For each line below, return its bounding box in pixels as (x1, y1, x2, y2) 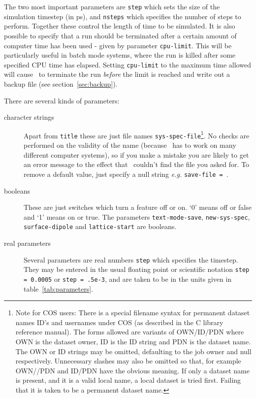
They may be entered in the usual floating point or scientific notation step (24, 264, 250, 274)
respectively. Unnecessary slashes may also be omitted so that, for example (15, 356, 241, 366)
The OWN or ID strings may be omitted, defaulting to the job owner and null (15, 346, 252, 356)
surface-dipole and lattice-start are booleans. (24, 221, 177, 232)
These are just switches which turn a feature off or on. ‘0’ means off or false (24, 202, 252, 212)
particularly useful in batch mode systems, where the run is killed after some (4, 50, 236, 60)
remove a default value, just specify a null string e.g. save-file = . (24, 168, 228, 179)
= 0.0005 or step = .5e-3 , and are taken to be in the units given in (24, 273, 232, 284)
